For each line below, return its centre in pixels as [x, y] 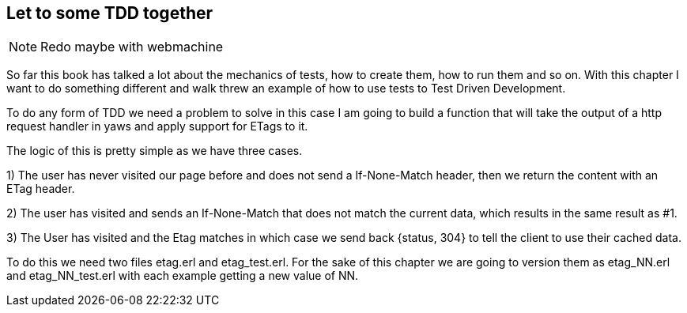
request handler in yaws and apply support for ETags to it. [157, 126]
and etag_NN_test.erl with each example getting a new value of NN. [183, 276]
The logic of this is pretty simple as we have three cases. [155, 151]
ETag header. [41, 189]
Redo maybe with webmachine [132, 47]
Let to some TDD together [110, 13]
